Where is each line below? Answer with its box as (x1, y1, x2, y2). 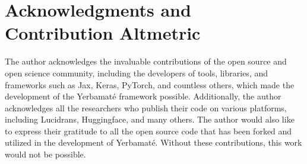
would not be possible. (5, 148, 86, 160)
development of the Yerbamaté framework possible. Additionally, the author (5, 90, 281, 102)
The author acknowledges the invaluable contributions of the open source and (5, 55, 287, 67)
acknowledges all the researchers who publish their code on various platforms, (5, 101, 287, 114)
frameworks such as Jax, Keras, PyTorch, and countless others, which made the (5, 78, 295, 91)
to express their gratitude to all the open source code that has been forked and (5, 124, 292, 137)
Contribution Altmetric (5, 21, 201, 45)
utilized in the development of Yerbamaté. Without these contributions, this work (5, 136, 302, 149)
